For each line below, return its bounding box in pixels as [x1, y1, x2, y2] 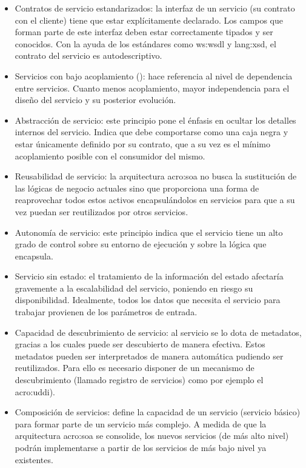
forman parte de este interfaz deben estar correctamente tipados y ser [15, 25, 273, 38]
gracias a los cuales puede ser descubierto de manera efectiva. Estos [15, 338, 265, 350]
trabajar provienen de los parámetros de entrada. [15, 306, 198, 318]
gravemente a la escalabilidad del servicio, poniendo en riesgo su [15, 281, 253, 294]
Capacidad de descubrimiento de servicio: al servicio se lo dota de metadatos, [15, 326, 302, 338]
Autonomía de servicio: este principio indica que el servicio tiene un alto [15, 226, 283, 238]
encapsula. [15, 249, 53, 262]
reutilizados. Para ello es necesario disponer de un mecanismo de [15, 361, 254, 374]
